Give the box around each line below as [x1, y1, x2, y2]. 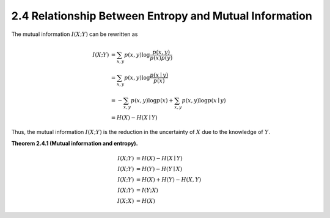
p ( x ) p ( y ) [150, 55, 173, 62]
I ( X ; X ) [117, 197, 134, 204]
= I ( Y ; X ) [136, 186, 158, 194]
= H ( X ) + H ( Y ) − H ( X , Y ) [136, 176, 202, 183]
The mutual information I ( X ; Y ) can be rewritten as [11, 30, 138, 38]
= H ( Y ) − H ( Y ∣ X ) [136, 165, 183, 172]
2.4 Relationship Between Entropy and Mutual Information [11, 9, 313, 23]
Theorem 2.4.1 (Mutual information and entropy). [11, 139, 138, 147]
